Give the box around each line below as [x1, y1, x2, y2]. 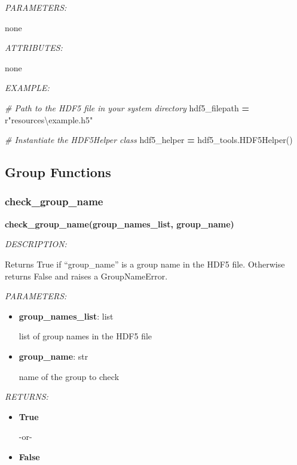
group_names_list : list [19, 309, 114, 322]
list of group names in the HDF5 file [19, 330, 152, 342]
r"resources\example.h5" [5, 113, 93, 126]
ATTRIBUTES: [5, 41, 63, 54]
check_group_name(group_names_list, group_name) [5, 217, 234, 230]
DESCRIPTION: [5, 238, 67, 250]
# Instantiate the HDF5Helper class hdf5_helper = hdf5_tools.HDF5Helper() [5, 133, 293, 146]
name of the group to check [19, 370, 120, 382]
